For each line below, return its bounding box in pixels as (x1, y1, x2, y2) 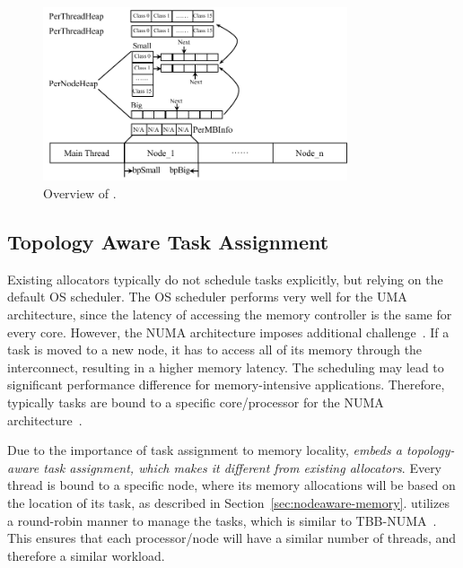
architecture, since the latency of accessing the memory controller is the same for (7, 304, 452, 323)
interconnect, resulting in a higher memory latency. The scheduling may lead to (7, 357, 444, 376)
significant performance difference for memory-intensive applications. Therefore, (7, 375, 445, 394)
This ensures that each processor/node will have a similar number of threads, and (7, 529, 457, 547)
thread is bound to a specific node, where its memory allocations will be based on (7, 476, 456, 494)
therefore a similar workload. (7, 546, 165, 564)
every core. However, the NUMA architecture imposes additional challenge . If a (7, 322, 450, 341)
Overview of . (43, 183, 117, 202)
